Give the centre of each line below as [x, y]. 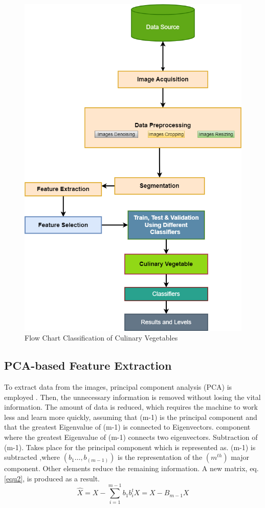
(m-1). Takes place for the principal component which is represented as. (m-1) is [130, 447]
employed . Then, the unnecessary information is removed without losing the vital [132, 397]
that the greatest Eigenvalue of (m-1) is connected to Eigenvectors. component [127, 427]
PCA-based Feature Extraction [88, 365]
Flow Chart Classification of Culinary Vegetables [101, 338]
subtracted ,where [32, 457]
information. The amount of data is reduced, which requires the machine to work [131, 407]
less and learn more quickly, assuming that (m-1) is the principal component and [131, 417]
